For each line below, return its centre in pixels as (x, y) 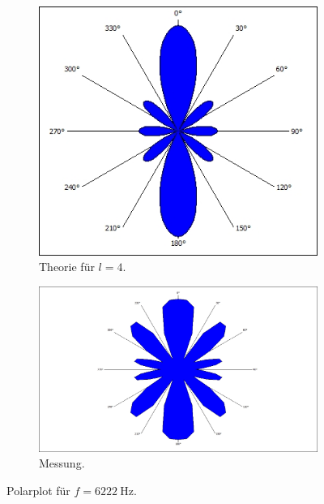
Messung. (62, 463)
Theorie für (67, 267)
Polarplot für (38, 491)
